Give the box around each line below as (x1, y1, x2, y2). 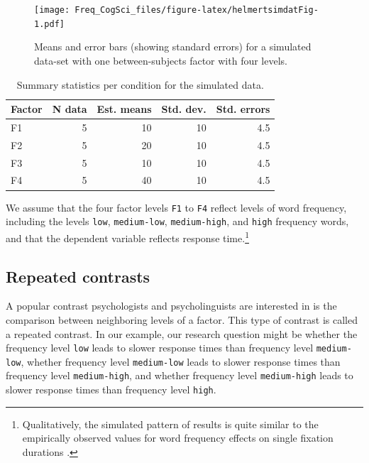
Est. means (97, 102, 152, 116)
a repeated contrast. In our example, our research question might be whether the (6, 326, 358, 341)
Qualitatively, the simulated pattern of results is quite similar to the (22, 416, 319, 431)
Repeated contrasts (6, 265, 150, 287)
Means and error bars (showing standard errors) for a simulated (34, 39, 312, 54)
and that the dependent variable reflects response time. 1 (6, 228, 249, 245)
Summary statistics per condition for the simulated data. (16, 77, 264, 92)
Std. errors (216, 102, 270, 116)
